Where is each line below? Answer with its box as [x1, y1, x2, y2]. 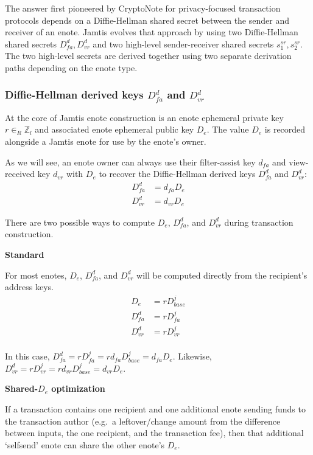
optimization [51, 382, 105, 395]
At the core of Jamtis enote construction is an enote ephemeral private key [5, 111, 284, 123]
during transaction [224, 215, 294, 228]
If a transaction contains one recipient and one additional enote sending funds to [5, 403, 306, 415]
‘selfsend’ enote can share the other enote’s [5, 438, 165, 451]
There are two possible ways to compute [5, 215, 155, 228]
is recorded [264, 123, 306, 136]
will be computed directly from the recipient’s [136, 268, 308, 281]
